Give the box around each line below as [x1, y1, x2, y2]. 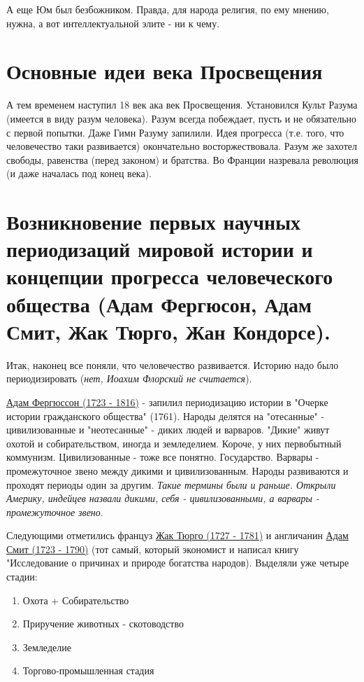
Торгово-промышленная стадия [22, 663, 154, 678]
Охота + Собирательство [22, 592, 129, 607]
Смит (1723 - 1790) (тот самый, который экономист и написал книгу [6, 541, 299, 556]
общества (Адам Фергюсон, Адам [6, 289, 312, 318]
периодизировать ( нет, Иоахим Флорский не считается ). [6, 371, 252, 386]
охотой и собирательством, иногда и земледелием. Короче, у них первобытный [6, 436, 342, 450]
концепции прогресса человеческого [6, 262, 333, 291]
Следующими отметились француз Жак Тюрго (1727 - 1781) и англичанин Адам [6, 528, 349, 543]
